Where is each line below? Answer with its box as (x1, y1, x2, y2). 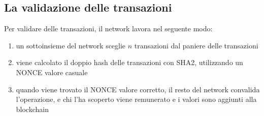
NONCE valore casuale (16, 67, 88, 77)
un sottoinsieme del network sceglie (16, 40, 126, 50)
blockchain (16, 103, 49, 114)
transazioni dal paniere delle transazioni (134, 40, 258, 50)
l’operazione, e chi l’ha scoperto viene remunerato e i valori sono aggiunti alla (16, 94, 257, 104)
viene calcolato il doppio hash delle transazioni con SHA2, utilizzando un (16, 57, 243, 68)
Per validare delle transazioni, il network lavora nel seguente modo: (4, 23, 213, 34)
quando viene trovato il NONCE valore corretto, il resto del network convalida (16, 84, 260, 94)
